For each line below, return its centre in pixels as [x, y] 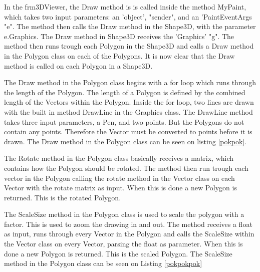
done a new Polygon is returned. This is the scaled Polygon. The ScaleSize [118, 253]
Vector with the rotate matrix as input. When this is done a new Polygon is [120, 188]
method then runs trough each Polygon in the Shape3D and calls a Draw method [129, 46]
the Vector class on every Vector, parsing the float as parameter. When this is [123, 244]
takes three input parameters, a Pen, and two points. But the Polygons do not [124, 121]
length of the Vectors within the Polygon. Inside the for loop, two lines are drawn [129, 102]
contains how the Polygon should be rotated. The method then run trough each [126, 168]
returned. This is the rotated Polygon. [63, 197]
